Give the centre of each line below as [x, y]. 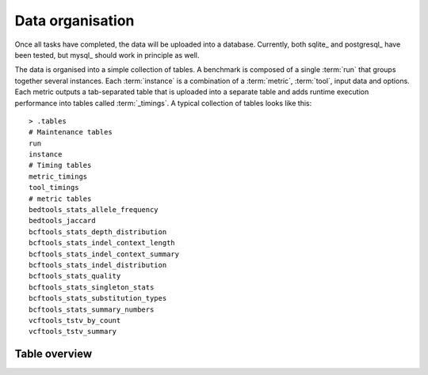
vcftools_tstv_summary [73, 331]
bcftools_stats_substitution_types [98, 298]
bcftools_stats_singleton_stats [92, 287]
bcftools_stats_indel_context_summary [104, 254]
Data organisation [75, 21]
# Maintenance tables [71, 132]
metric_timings [58, 176]
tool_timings [54, 187]
